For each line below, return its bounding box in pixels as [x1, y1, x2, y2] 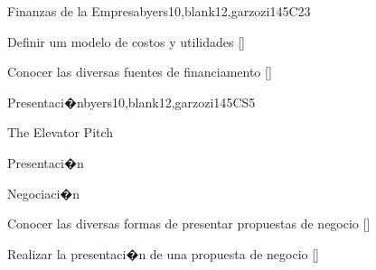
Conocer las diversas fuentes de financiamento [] [7, 62, 272, 81]
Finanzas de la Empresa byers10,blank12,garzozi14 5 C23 [7, 2, 311, 20]
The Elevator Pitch [7, 123, 114, 142]
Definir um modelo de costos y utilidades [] [7, 32, 245, 51]
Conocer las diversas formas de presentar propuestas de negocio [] [7, 214, 371, 233]
